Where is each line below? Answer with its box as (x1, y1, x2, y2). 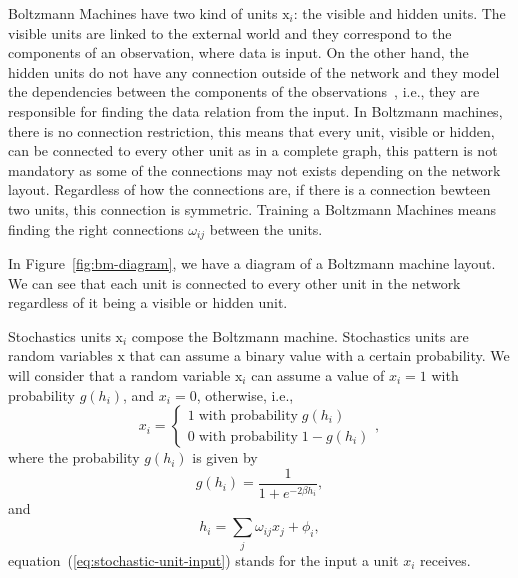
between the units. (209, 218, 323, 239)
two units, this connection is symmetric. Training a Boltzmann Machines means (8, 198, 496, 219)
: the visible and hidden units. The (293, 3, 506, 23)
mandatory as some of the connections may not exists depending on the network (8, 159, 501, 180)
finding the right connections (8, 218, 184, 239)
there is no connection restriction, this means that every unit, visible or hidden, (8, 120, 495, 141)
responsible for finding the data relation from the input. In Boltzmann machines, (8, 100, 503, 121)
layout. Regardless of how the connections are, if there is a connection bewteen (8, 179, 491, 200)
